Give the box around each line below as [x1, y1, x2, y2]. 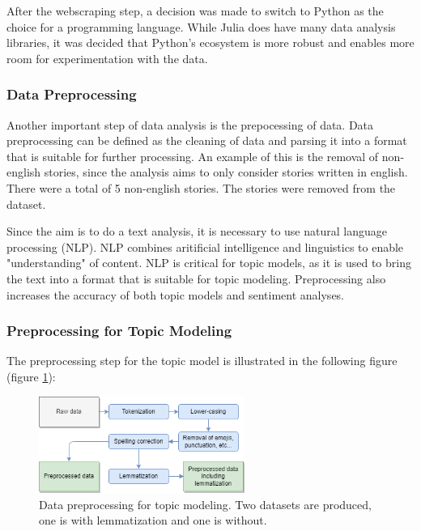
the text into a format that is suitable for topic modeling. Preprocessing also [6, 270, 386, 287]
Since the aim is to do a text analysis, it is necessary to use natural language [6, 223, 387, 240]
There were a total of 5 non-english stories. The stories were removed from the [6, 179, 396, 196]
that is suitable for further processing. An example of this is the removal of [6, 147, 379, 164]
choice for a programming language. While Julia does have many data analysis [6, 18, 396, 35]
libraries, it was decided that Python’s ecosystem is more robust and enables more [6, 34, 415, 51]
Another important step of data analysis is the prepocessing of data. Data [6, 116, 374, 133]
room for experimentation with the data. [6, 49, 208, 66]
